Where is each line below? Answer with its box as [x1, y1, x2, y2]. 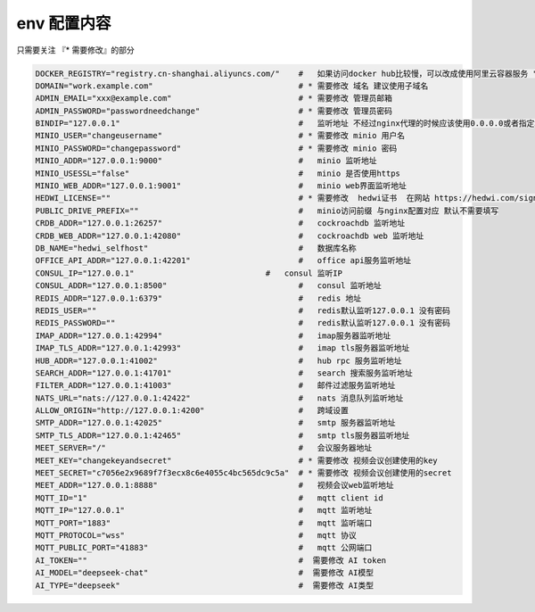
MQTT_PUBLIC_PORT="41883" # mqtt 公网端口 [35, 542, 373, 553]
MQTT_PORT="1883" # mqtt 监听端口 [35, 517, 373, 528]
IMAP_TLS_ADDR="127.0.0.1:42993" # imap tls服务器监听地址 [35, 343, 410, 353]
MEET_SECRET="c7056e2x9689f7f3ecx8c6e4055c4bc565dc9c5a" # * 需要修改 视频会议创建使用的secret [35, 468, 452, 478]
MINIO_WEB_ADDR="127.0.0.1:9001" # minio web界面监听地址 [35, 181, 407, 191]
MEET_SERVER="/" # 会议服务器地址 [35, 442, 373, 453]
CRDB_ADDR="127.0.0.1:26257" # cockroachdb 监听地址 [35, 219, 406, 228]
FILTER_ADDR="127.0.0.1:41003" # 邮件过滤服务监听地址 [35, 380, 396, 391]
